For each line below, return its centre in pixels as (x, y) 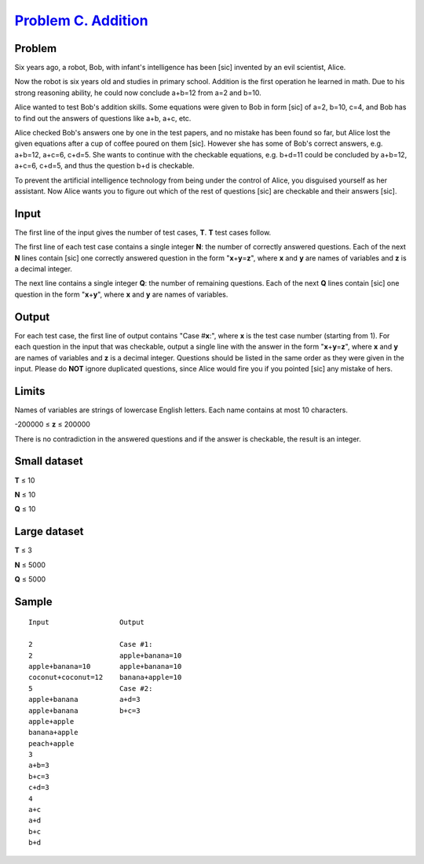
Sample (33, 602)
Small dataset (49, 462)
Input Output (87, 622)
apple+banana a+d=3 (84, 700)
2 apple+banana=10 (105, 655)
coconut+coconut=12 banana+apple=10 (105, 678)
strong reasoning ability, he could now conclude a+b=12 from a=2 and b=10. (138, 92)
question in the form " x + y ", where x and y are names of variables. (121, 294)
